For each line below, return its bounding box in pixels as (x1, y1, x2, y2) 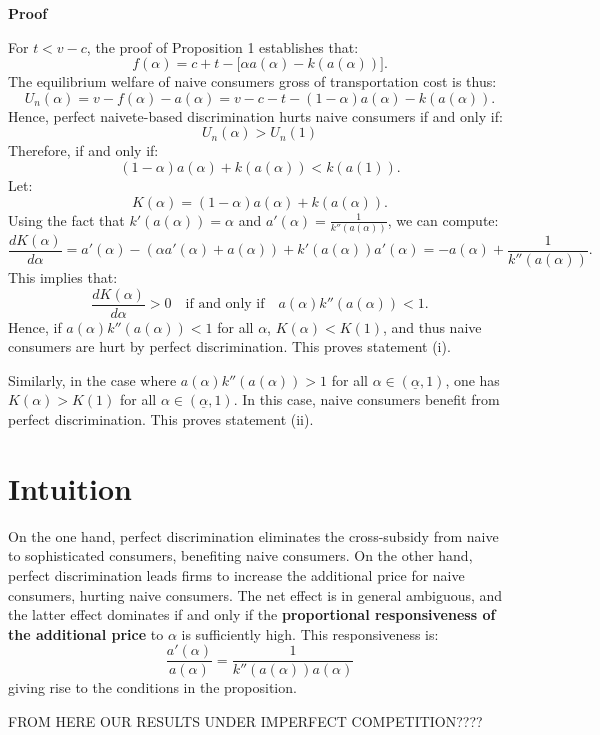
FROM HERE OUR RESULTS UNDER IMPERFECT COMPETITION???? (8, 710, 483, 731)
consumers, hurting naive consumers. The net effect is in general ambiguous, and (8, 584, 503, 605)
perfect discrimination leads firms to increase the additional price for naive (8, 564, 465, 585)
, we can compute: (387, 209, 499, 230)
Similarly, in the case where (8, 369, 177, 390)
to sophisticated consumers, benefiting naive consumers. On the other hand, (8, 545, 473, 566)
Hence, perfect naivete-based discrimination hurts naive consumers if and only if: (8, 105, 503, 126)
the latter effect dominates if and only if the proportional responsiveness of (8, 604, 496, 625)
